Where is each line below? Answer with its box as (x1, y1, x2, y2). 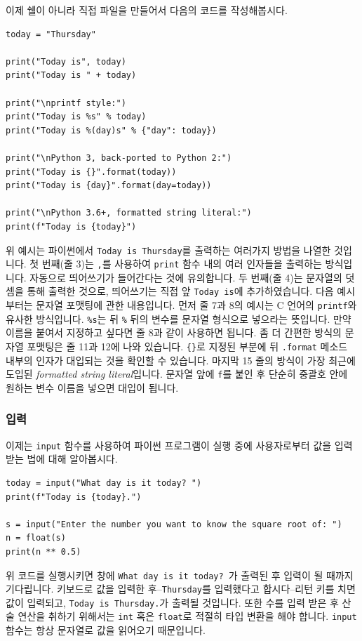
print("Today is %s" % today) (6, 112, 147, 122)
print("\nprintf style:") (6, 98, 126, 108)
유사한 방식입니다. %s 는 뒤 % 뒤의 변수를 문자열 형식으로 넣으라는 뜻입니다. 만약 (6, 311, 351, 326)
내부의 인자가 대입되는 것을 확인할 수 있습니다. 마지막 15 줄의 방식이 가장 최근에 (6, 352, 356, 367)
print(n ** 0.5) (6, 546, 81, 557)
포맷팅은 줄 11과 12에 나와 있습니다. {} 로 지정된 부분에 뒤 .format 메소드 (27, 338, 348, 353)
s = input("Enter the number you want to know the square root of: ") (6, 519, 342, 529)
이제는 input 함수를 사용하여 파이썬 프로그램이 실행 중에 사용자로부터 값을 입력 (6, 437, 353, 452)
